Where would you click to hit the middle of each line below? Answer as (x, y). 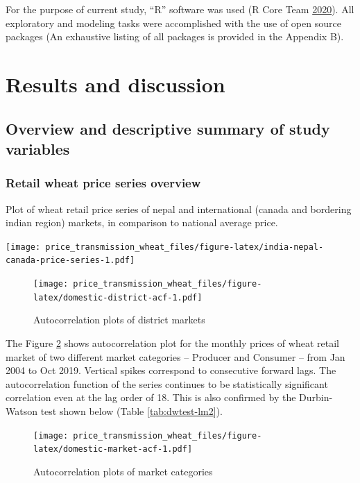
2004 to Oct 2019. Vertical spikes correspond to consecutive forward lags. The (171, 370)
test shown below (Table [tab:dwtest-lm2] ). (131, 410)
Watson (22, 410)
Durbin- (316, 397)
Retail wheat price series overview (103, 183)
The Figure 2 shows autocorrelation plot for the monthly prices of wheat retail (172, 342)
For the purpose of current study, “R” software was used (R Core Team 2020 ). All (180, 9)
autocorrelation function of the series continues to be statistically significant (167, 383)
